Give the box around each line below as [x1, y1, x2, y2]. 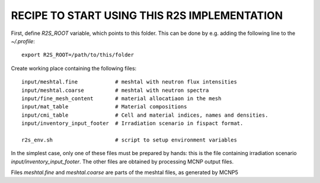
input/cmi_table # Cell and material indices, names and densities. [21, 111, 268, 118]
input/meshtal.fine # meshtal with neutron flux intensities [21, 79, 237, 85]
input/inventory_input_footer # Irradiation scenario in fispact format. [21, 120, 244, 127]
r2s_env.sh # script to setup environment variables [21, 136, 237, 143]
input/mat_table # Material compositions [21, 104, 187, 110]
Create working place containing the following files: [11, 65, 137, 72]
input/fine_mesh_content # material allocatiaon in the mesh [21, 95, 222, 102]
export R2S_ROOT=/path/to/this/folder [21, 52, 135, 59]
